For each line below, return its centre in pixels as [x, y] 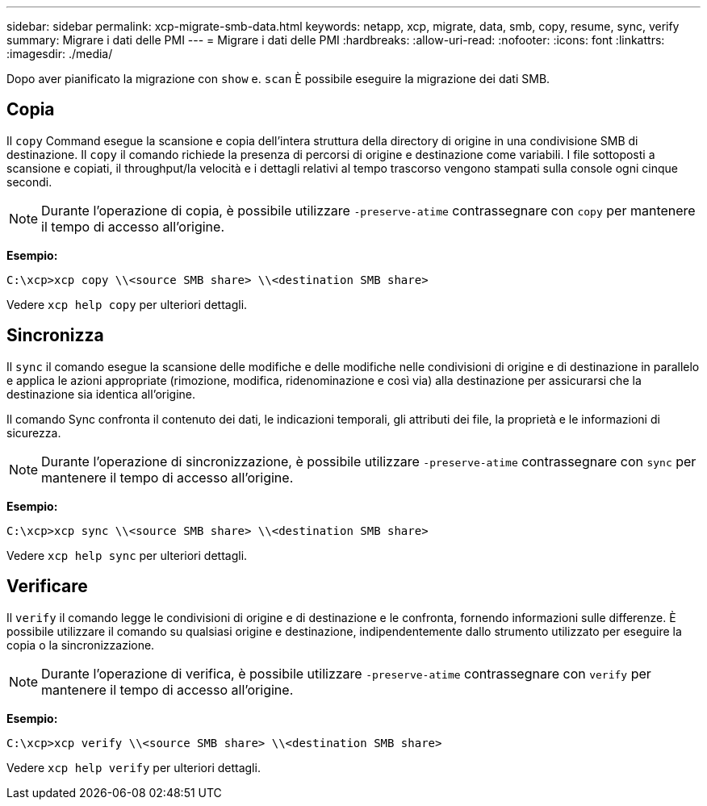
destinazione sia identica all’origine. [101, 394]
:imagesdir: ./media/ [60, 54]
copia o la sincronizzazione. [81, 645]
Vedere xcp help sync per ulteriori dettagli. [127, 555]
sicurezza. [34, 432]
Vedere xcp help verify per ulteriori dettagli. [134, 767]
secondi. [29, 182]
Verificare [47, 587]
